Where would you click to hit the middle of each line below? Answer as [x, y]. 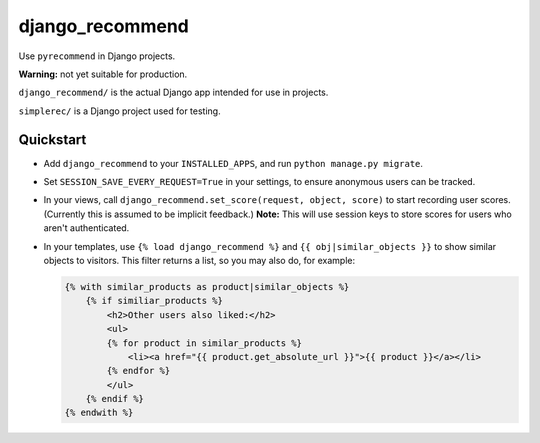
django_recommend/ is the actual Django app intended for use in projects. [173, 92]
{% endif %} [115, 399]
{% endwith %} [99, 413]
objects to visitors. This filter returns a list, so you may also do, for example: [199, 260]
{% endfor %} [138, 371]
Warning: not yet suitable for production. [103, 74]
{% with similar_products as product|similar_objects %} [207, 286]
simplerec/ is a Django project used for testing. [119, 111]
